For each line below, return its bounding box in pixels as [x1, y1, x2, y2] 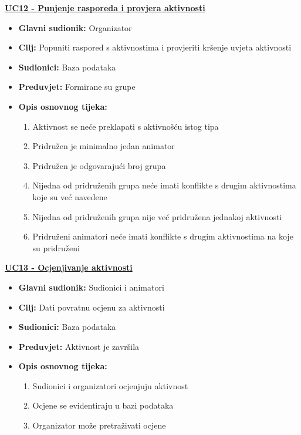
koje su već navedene [32, 190, 107, 203]
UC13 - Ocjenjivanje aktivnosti [5, 261, 133, 274]
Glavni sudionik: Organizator [18, 21, 132, 33]
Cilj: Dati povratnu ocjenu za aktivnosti [18, 301, 165, 313]
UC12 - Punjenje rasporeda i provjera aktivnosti [5, 2, 205, 14]
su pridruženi [32, 241, 80, 254]
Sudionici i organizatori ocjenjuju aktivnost [32, 379, 188, 392]
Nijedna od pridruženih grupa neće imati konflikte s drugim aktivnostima [32, 179, 296, 191]
